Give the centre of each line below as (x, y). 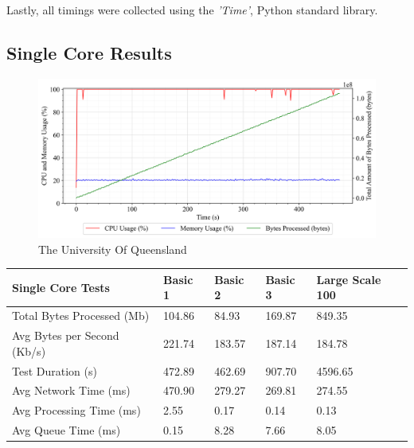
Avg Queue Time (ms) (66, 430)
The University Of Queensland (113, 249)
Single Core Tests (61, 287)
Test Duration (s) (55, 370)
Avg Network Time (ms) (71, 390)
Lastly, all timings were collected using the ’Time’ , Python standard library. (192, 10)
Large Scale (349, 279)
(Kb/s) (29, 351)
